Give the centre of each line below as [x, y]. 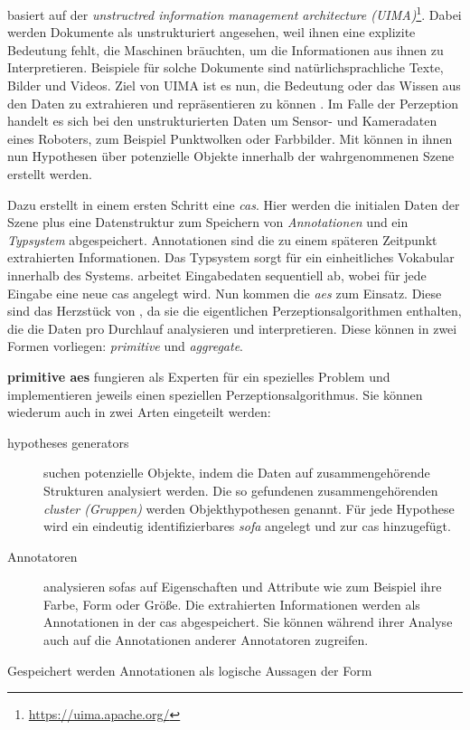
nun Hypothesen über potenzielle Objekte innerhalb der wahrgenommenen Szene [231, 156]
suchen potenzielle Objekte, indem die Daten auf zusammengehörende [237, 473]
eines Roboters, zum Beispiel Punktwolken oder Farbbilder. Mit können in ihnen [230, 138]
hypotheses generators [68, 442]
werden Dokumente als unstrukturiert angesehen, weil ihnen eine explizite [211, 32]
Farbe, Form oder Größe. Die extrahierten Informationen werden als [232, 604]
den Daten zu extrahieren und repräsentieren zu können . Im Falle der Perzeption [233, 103]
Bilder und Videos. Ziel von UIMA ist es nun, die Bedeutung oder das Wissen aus [234, 85]
